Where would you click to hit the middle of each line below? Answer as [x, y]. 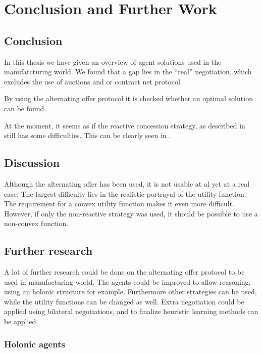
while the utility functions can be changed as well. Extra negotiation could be [124, 301]
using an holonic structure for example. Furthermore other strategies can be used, [130, 292]
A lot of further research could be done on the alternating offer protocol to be [124, 272]
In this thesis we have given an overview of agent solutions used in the [113, 61]
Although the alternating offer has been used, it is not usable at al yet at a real [127, 183]
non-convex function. [36, 223]
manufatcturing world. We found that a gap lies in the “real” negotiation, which [128, 72]
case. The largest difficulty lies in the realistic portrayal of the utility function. [125, 193]
